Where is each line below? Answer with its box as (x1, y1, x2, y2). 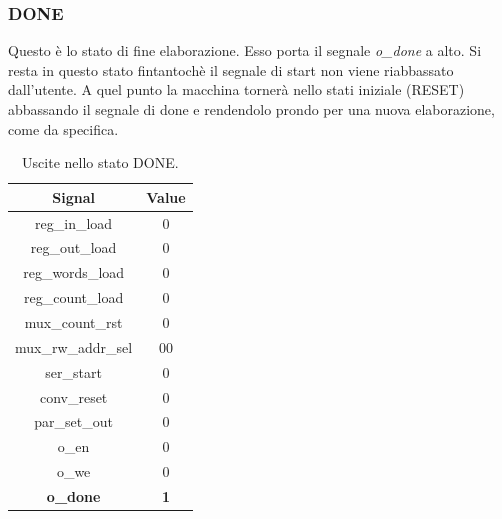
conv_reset (39, 386, 108, 407)
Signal (52, 186, 95, 207)
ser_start (45, 361, 102, 382)
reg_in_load (35, 212, 113, 233)
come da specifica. (8, 118, 119, 139)
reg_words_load (23, 262, 125, 283)
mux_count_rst (24, 312, 123, 332)
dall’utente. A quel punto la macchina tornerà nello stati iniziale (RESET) (8, 79, 465, 100)
